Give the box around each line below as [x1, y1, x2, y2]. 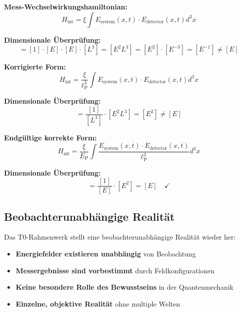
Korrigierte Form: [4, 62, 66, 72]
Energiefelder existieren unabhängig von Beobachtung [15, 249, 196, 258]
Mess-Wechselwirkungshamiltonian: [4, 1, 127, 11]
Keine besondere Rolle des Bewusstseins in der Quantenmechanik [15, 282, 234, 292]
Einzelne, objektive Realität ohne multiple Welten [15, 298, 180, 309]
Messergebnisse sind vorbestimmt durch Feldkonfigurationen [15, 265, 215, 275]
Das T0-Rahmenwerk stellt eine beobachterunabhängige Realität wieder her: [4, 232, 236, 242]
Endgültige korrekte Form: [4, 132, 97, 142]
